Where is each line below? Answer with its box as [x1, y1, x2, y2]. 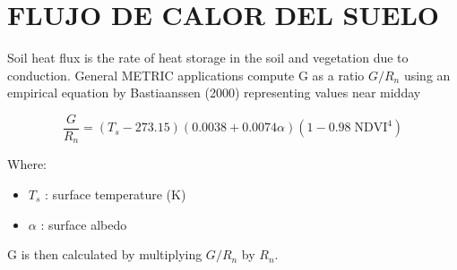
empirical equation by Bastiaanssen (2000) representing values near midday [7, 83, 421, 102]
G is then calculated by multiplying [7, 245, 203, 264]
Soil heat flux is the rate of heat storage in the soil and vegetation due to [7, 48, 409, 67]
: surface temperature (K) [45, 185, 186, 204]
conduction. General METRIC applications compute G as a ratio [7, 65, 365, 84]
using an [403, 65, 451, 84]
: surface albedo [40, 215, 127, 233]
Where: [7, 155, 47, 173]
